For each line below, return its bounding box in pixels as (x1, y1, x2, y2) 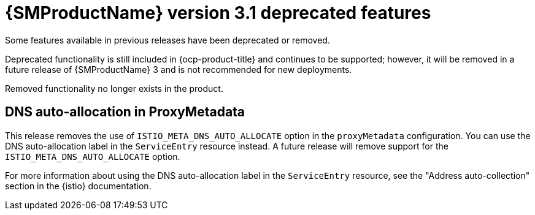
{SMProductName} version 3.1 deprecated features (5, 2, 431, 23)
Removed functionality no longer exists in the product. (5, 83, 223, 94)
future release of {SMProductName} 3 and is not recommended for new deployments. (5, 64, 352, 75)
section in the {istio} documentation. (5, 180, 152, 191)
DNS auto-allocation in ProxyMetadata (5, 104, 245, 120)
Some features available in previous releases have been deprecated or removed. (5, 34, 330, 45)
